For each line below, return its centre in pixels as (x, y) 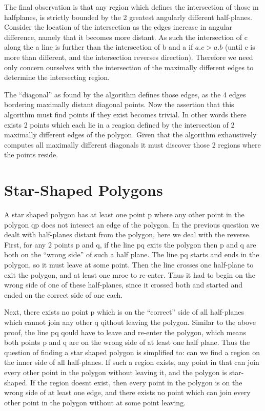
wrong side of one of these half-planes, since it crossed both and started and (123, 285)
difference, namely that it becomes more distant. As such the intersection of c (126, 37)
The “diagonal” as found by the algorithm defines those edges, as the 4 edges (125, 94)
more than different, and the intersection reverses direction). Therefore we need (129, 57)
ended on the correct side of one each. (64, 294)
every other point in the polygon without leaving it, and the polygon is (116, 372)
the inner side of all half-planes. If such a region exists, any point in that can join (132, 362)
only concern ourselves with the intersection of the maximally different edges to (129, 67)
